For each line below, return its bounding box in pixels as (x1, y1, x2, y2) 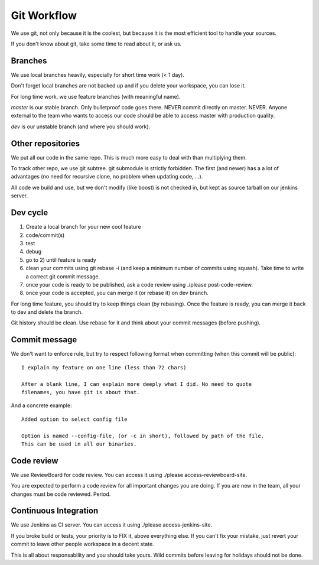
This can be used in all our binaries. (21, 440, 137, 447)
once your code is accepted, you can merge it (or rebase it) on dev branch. (25, 290, 209, 297)
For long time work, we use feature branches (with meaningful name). (11, 93, 181, 100)
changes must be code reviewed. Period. (11, 491, 111, 498)
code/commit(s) (25, 231, 65, 239)
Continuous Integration (11, 506, 99, 516)
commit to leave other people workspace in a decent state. (11, 541, 154, 548)
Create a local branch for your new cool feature (25, 223, 141, 230)
